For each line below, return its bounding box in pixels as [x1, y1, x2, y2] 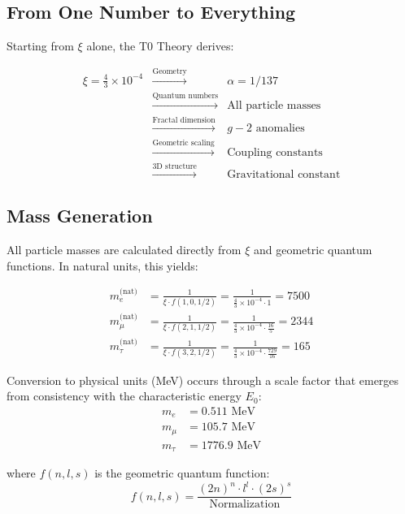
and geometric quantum [253, 240, 372, 257]
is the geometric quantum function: [94, 464, 270, 482]
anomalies [255, 123, 305, 135]
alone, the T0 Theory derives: [86, 37, 234, 54]
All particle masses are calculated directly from [7, 240, 242, 257]
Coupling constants [227, 146, 323, 158]
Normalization [209, 499, 281, 511]
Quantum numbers [152, 92, 219, 101]
